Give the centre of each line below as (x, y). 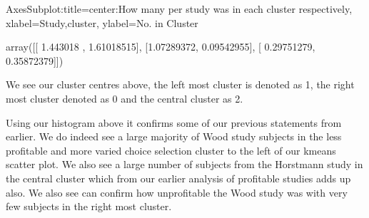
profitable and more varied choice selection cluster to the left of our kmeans (171, 150)
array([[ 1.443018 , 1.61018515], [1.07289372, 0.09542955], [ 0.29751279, (161, 47)
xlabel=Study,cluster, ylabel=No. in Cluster (102, 22)
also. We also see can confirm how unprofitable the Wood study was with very (177, 192)
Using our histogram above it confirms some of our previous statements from (174, 122)
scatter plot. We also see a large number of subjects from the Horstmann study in (184, 164)
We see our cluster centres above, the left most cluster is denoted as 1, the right (180, 84)
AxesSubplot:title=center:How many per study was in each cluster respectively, (179, 9)
